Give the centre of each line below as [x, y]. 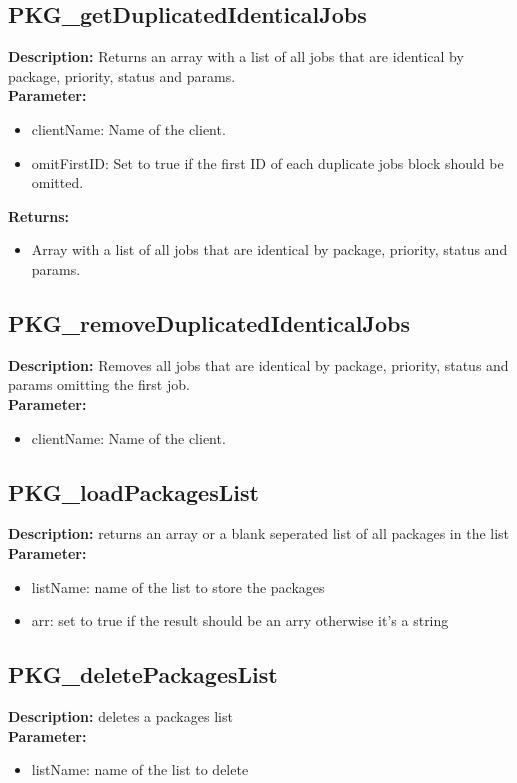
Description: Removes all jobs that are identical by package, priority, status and [258, 364]
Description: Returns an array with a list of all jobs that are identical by [236, 56]
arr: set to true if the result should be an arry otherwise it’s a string [240, 620]
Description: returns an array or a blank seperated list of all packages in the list [259, 533]
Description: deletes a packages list [120, 715]
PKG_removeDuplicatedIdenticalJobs [209, 322]
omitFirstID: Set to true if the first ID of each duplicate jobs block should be [267, 162]
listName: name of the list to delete [140, 769]
